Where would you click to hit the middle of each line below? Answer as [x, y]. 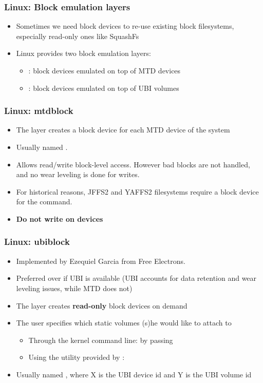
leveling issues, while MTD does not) [74, 288]
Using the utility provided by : [77, 357]
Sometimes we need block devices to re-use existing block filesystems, [125, 26]
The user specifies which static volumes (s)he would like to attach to [124, 323]
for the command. [44, 202]
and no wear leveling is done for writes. [78, 174]
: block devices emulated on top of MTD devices [105, 70]
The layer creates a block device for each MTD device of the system [123, 130]
